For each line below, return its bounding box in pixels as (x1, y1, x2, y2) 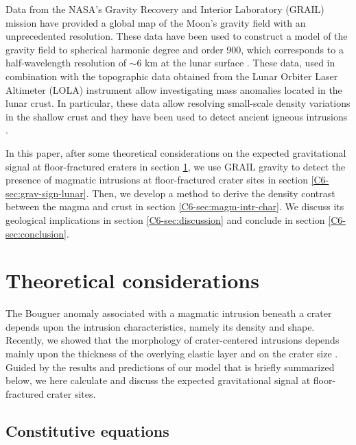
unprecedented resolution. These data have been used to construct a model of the (5, 29, 348, 43)
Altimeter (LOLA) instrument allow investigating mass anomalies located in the (5, 82, 342, 97)
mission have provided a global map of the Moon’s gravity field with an (5, 15, 306, 29)
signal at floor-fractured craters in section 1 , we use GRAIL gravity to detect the (5, 159, 346, 173)
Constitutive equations (5, 420, 169, 441)
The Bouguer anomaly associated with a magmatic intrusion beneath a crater (5, 306, 332, 320)
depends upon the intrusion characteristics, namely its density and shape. (5, 319, 315, 333)
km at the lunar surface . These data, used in (145, 55, 335, 70)
